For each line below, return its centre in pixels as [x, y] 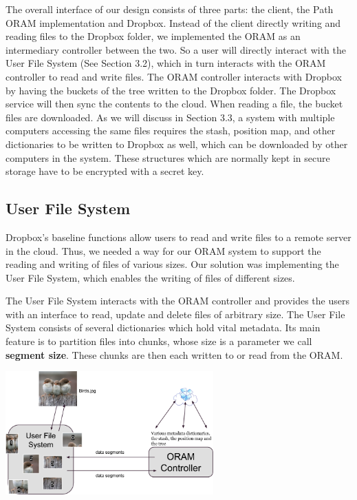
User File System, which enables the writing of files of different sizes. [150, 277]
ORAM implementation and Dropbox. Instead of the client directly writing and [173, 22]
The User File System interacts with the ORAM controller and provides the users [177, 301]
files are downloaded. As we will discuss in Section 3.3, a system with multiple [170, 117]
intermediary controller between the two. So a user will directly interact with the [176, 49]
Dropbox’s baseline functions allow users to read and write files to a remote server [178, 237]
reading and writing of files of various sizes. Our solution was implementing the [172, 264]
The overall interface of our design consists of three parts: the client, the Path [170, 9]
